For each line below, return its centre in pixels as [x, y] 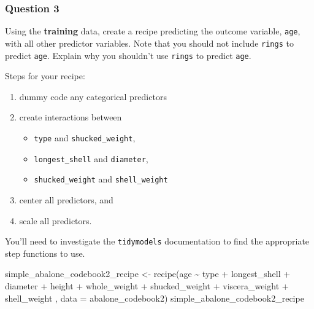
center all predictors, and [66, 199]
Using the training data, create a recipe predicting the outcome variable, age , [153, 31]
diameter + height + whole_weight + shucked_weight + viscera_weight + [147, 285]
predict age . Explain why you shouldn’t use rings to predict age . [128, 55]
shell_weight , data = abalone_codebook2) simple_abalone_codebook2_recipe [155, 298]
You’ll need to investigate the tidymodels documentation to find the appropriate [157, 241]
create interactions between [71, 117]
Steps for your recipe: [45, 76]
